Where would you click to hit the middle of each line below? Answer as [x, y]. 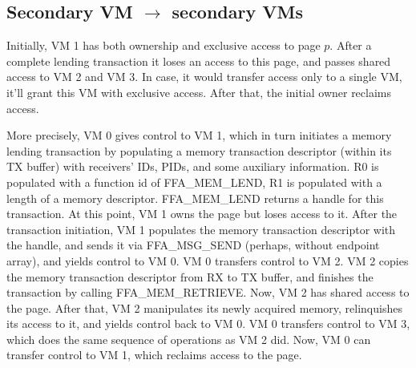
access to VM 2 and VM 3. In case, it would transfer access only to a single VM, [204, 77]
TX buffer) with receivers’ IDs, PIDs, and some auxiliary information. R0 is [193, 166]
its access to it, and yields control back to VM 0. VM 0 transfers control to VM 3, [208, 324]
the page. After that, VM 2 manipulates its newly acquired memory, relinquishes [204, 307]
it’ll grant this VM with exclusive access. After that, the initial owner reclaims [199, 92]
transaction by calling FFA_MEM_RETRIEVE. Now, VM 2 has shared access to [208, 292]
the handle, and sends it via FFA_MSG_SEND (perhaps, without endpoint [193, 245]
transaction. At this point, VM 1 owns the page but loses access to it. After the [202, 214]
